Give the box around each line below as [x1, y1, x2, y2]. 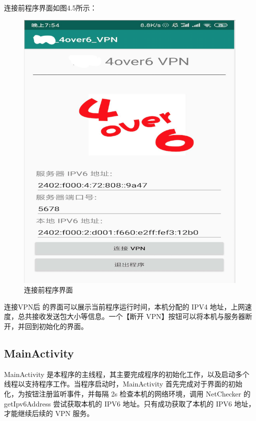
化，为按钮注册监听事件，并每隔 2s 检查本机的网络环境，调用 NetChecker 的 [4, 388, 251, 399]
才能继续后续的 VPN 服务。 [4, 408, 94, 418]
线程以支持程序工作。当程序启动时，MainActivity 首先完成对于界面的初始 [4, 378, 243, 389]
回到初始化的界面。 [24, 321, 88, 331]
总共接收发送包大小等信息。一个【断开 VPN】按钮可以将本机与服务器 [17, 311, 246, 321]
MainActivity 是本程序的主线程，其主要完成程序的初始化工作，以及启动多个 [4, 368, 250, 379]
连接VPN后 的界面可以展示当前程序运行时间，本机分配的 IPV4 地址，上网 [4, 301, 245, 311]
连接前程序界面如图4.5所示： [4, 2, 97, 12]
